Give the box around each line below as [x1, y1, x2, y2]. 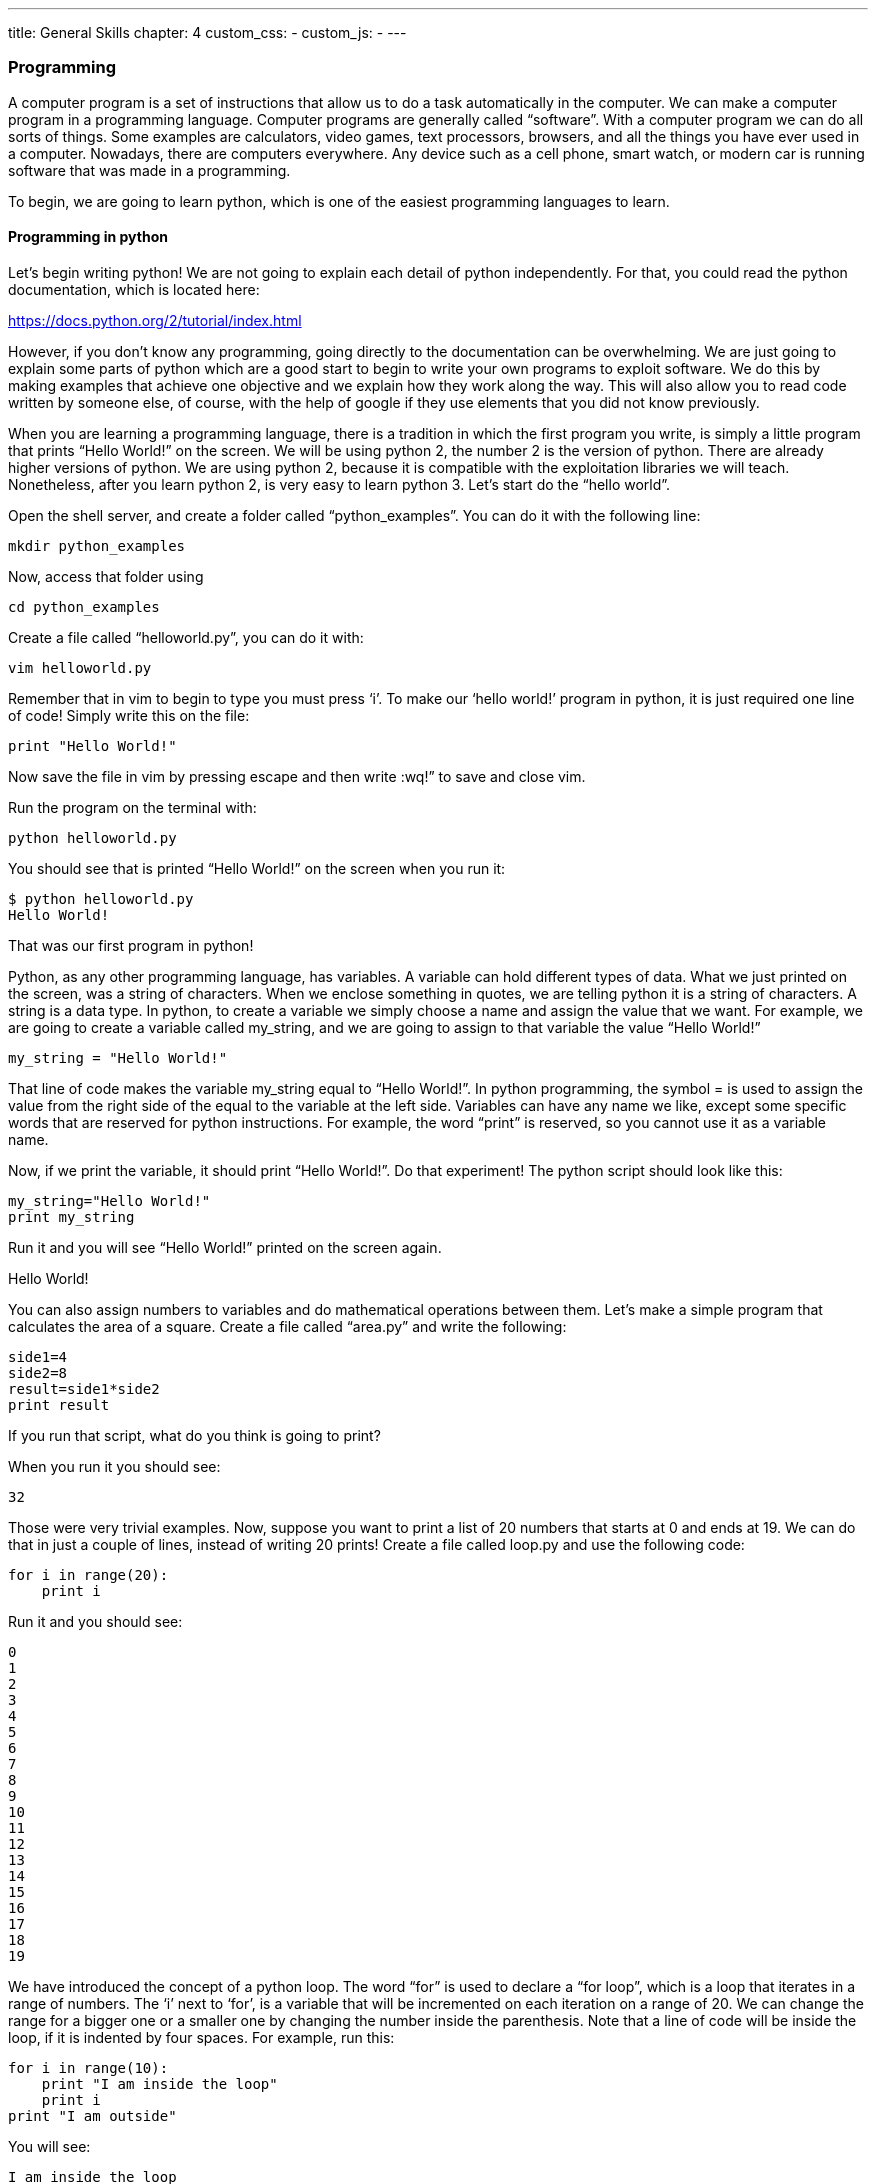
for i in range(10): [8, 2059, 169, 2076]
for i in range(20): [8, 1566, 169, 1583]
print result [8, 1396, 110, 1413]
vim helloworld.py [8, 659, 152, 676]
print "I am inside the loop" [41, 2075, 278, 2092]
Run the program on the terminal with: [8, 798, 257, 816]
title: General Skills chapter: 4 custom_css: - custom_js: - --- [8, 24, 407, 41]
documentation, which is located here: [8, 280, 260, 298]
